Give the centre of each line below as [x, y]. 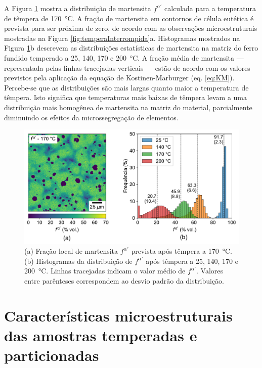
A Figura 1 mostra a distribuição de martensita [78, 8]
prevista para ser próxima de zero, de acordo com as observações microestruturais [131, 28]
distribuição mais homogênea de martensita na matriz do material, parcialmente [128, 107]
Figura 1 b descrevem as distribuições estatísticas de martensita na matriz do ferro [131, 48]
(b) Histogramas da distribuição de [78, 261]
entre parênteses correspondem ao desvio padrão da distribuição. [124, 280]
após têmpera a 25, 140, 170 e [192, 261]
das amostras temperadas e [101, 335]
